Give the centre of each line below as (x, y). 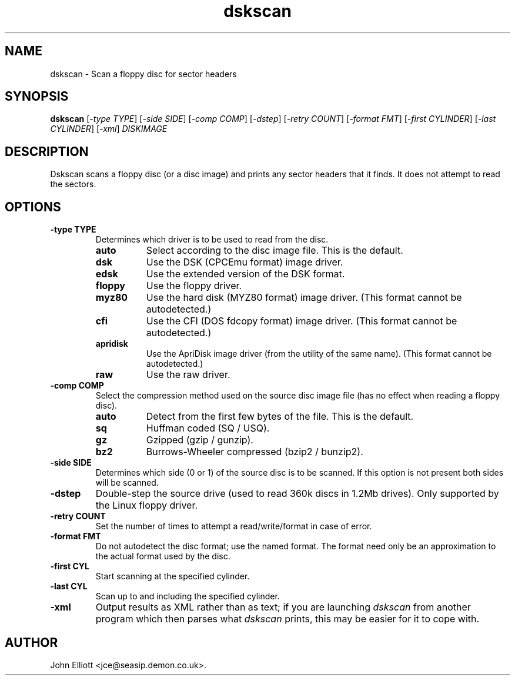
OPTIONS (33, 207)
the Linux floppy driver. (147, 505)
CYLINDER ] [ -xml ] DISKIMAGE (109, 129)
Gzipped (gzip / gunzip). (200, 440)
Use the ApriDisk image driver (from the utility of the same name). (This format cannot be (319, 354)
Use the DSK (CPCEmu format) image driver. (245, 262)
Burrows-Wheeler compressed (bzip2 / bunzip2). (255, 452)
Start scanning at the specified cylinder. (173, 576)
